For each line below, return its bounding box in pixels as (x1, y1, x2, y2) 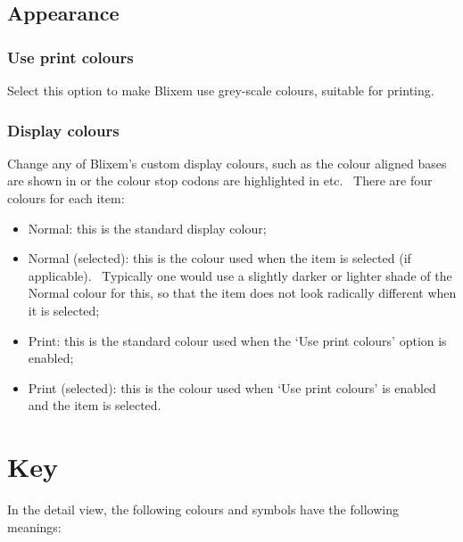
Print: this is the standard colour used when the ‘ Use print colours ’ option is (28, 331, 447, 349)
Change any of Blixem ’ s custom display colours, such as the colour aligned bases (7, 153, 447, 172)
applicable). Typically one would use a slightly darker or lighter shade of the (28, 266, 452, 284)
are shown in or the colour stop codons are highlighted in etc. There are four (7, 171, 433, 190)
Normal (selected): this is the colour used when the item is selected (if (28, 249, 411, 267)
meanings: (7, 517, 62, 536)
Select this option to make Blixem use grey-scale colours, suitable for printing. (7, 81, 434, 99)
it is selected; (28, 300, 100, 319)
